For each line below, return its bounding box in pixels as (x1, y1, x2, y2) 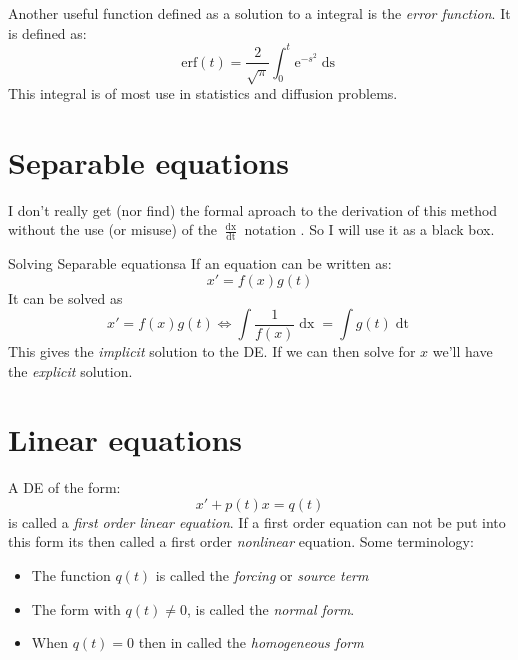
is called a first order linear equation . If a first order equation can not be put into (8, 511, 506, 532)
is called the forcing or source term (155, 565, 369, 586)
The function (31, 565, 111, 586)
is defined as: (8, 22, 87, 43)
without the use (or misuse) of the (8, 219, 218, 240)
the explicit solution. (8, 360, 133, 381)
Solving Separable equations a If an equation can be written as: (8, 253, 392, 274)
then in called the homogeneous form (138, 632, 364, 653)
